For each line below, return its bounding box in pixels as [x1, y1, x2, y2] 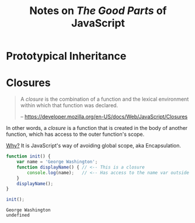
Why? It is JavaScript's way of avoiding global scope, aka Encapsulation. [6, 142, 181, 149]
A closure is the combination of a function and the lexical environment [20, 95, 189, 103]
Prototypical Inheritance [6, 50, 127, 63]
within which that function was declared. [20, 102, 119, 109]
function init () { [6, 153, 51, 159]
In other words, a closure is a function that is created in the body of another [6, 125, 188, 132]
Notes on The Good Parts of [29, 4, 167, 18]
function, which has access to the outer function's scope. [6, 131, 145, 138]
